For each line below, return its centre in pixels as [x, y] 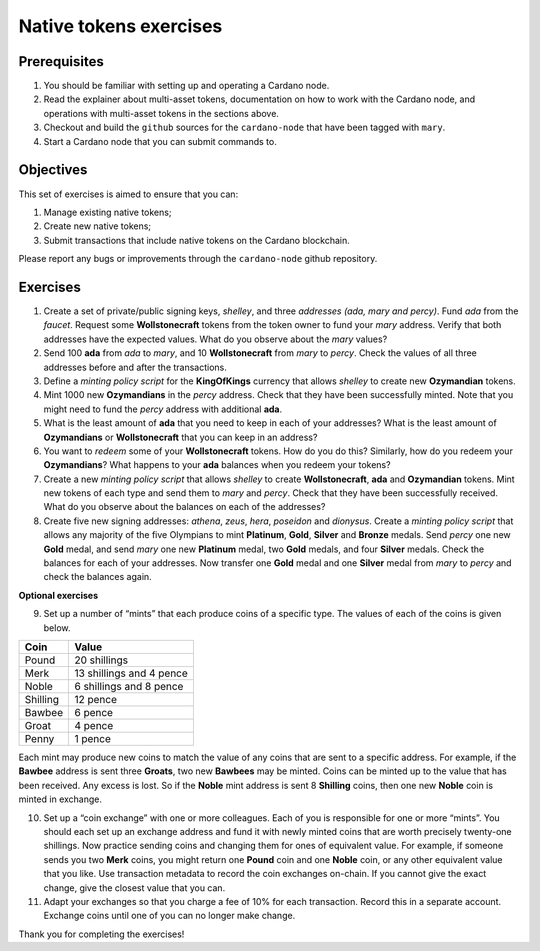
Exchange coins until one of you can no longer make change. [169, 916]
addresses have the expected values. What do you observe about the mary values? [215, 339]
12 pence [96, 699]
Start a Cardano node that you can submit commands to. [160, 141]
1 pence [93, 738]
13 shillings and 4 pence [131, 673]
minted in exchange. [60, 799]
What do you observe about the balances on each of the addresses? [184, 507]
